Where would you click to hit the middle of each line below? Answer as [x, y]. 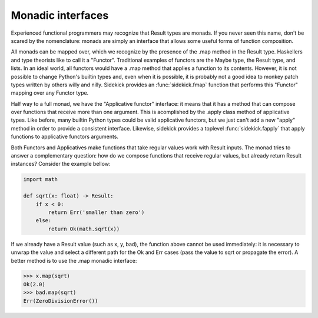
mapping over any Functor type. [50, 93]
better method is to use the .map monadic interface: [74, 260]
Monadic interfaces [60, 15]
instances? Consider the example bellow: [61, 164]
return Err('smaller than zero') [96, 212]
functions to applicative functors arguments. [65, 137]
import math [41, 180]
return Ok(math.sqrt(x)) [84, 229]
